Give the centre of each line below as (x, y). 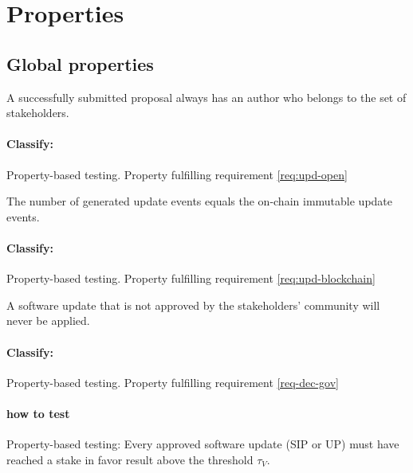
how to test (38, 413)
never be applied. (48, 321)
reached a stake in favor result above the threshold (130, 459)
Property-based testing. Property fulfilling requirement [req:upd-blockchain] (191, 278)
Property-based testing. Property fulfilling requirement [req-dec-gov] (173, 382)
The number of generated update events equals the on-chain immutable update (200, 201)
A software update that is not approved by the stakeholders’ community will (193, 305)
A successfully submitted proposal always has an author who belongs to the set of (206, 97)
